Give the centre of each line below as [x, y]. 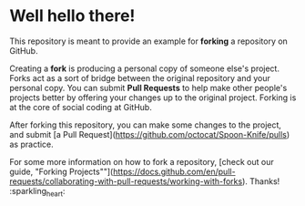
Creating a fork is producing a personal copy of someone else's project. [145, 68]
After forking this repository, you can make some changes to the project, [146, 125]
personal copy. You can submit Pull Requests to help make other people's [148, 88]
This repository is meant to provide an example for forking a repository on [149, 41]
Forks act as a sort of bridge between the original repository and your [140, 77]
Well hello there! [72, 16]
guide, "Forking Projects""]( [61, 171]
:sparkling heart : [37, 192]
